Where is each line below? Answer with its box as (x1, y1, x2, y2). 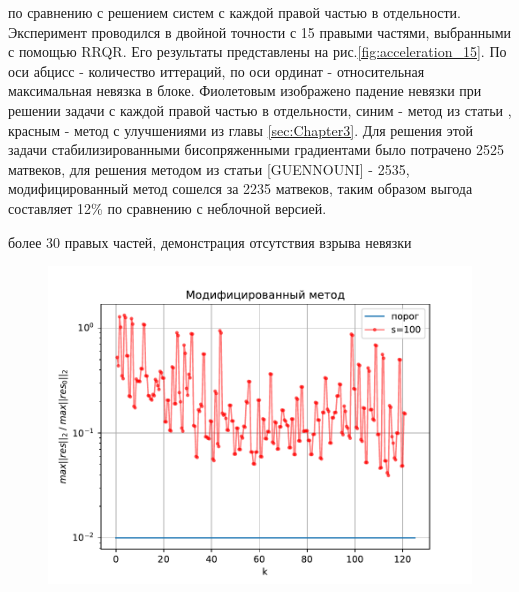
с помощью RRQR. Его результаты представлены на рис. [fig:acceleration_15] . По (8, 41, 507, 62)
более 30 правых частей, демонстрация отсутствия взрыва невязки (8, 231, 412, 252)
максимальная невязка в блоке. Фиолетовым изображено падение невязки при (8, 80, 482, 101)
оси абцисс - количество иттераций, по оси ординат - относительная (8, 60, 425, 81)
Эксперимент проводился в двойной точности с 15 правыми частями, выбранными (8, 21, 512, 42)
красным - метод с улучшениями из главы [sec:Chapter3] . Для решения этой (8, 119, 474, 140)
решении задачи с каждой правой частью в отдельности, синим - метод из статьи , (8, 99, 512, 120)
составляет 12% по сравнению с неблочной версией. (8, 197, 327, 218)
